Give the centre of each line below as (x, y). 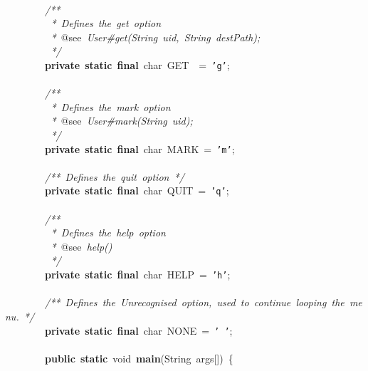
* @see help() (82, 246)
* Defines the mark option (111, 106)
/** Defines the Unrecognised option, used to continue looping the (195, 302)
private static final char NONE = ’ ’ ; (139, 330)
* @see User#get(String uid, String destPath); (156, 37)
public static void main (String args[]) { (139, 358)
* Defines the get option (106, 23)
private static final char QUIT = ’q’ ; (137, 190)
